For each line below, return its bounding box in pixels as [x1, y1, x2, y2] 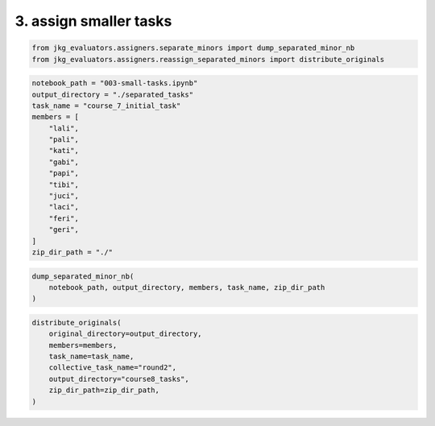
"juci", [48, 192, 80, 201]
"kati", [48, 146, 80, 155]
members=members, [48, 341, 118, 349]
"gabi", [48, 157, 80, 167]
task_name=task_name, [48, 352, 135, 362]
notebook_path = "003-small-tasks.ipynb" [31, 79, 198, 88]
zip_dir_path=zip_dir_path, [48, 386, 160, 395]
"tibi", [48, 180, 80, 189]
